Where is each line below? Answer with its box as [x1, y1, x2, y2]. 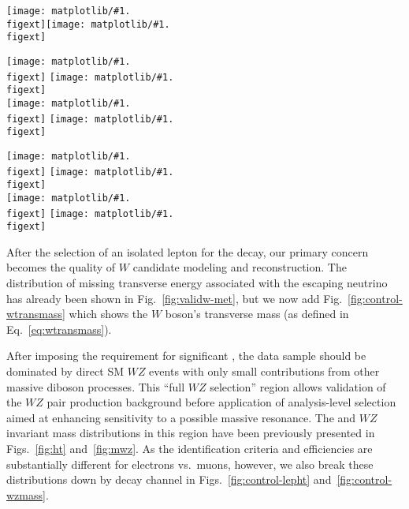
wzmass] [6, 486, 46, 503]
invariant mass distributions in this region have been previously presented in [6, 425, 375, 441]
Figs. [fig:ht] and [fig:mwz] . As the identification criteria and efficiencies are [6, 440, 373, 456]
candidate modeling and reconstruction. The [132, 259, 347, 275]
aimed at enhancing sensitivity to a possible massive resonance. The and [6, 409, 356, 425]
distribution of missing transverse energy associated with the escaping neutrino [6, 275, 388, 291]
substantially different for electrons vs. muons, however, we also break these [6, 455, 374, 472]
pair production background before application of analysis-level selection [46, 394, 396, 410]
